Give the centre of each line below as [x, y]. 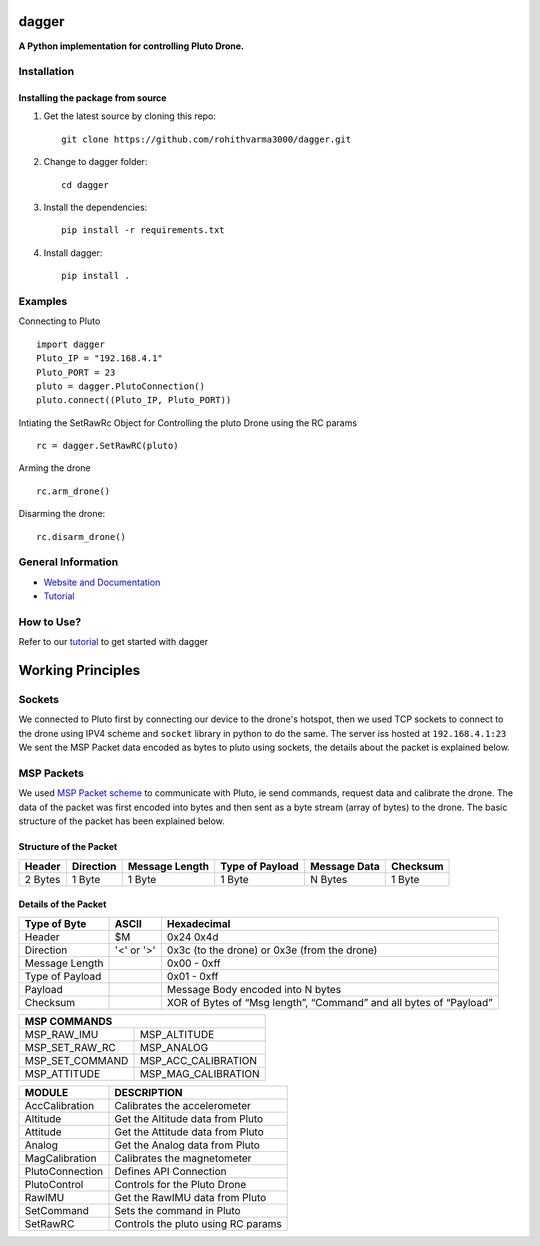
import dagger [70, 344]
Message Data [345, 866]
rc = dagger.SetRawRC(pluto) [107, 446]
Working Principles [79, 670]
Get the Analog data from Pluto [187, 1145]
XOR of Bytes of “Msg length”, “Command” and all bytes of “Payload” [330, 1002]
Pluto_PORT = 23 [76, 372]
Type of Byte [55, 923]
